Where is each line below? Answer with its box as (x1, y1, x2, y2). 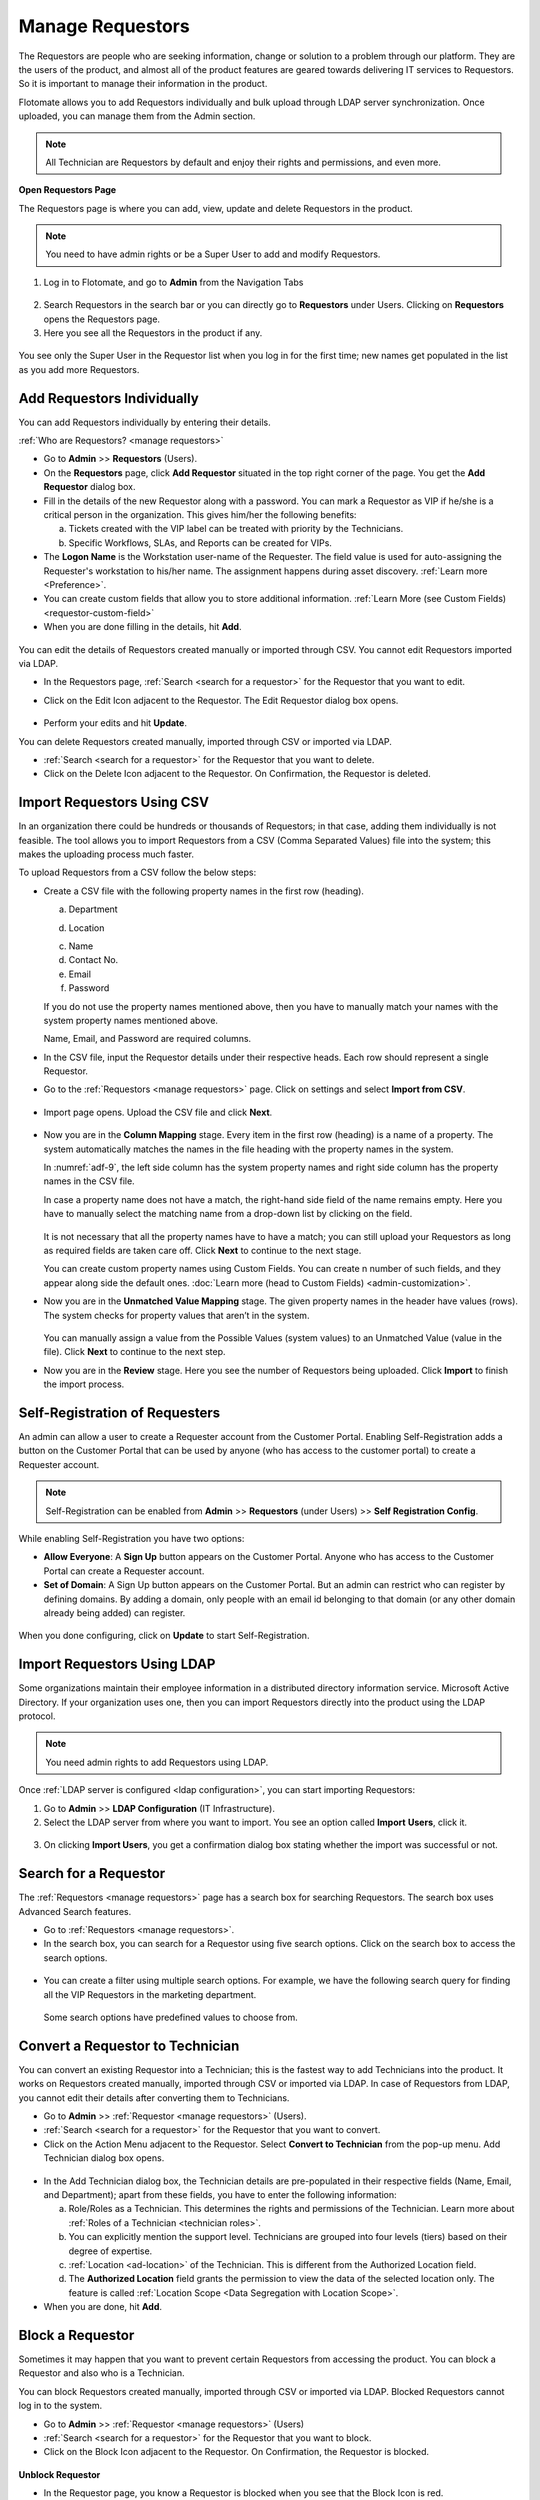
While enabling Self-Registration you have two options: (18, 1532, 245, 1544)
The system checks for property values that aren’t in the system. (43, 1309, 310, 1321)
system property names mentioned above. (43, 1014, 219, 1026)
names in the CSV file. (43, 1175, 135, 1187)
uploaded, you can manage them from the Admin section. (18, 110, 256, 122)
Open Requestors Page (18, 184, 117, 196)
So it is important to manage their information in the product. (18, 78, 268, 90)
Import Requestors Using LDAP (18, 1656, 216, 1673)
